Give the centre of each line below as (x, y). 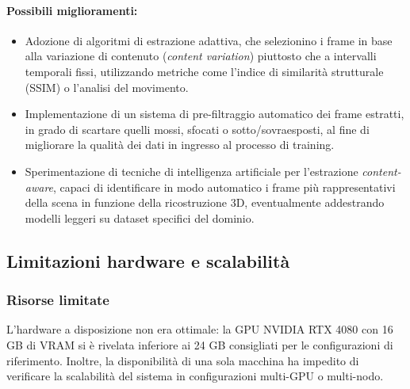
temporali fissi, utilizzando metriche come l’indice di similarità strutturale (204, 71)
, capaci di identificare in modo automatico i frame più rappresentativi (224, 187)
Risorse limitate (58, 300)
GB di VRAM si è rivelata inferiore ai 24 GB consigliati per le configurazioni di (200, 344)
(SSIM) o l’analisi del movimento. (107, 87)
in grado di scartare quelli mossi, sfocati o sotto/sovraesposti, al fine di (197, 129)
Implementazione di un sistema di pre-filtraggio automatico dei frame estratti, (215, 114)
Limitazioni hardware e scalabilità (148, 260)
